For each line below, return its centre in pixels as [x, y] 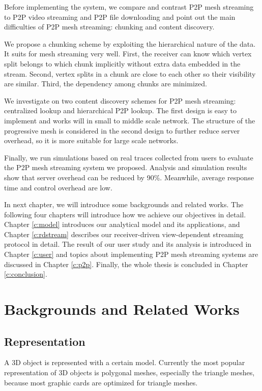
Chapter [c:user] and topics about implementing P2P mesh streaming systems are [131, 254]
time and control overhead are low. [58, 187]
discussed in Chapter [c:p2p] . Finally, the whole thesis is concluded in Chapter [126, 264]
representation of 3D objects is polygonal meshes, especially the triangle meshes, [129, 372]
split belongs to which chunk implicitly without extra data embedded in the [122, 63]
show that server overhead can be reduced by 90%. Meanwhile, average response [129, 177]
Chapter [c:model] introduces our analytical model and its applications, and [122, 224]
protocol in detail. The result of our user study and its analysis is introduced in [128, 244]
